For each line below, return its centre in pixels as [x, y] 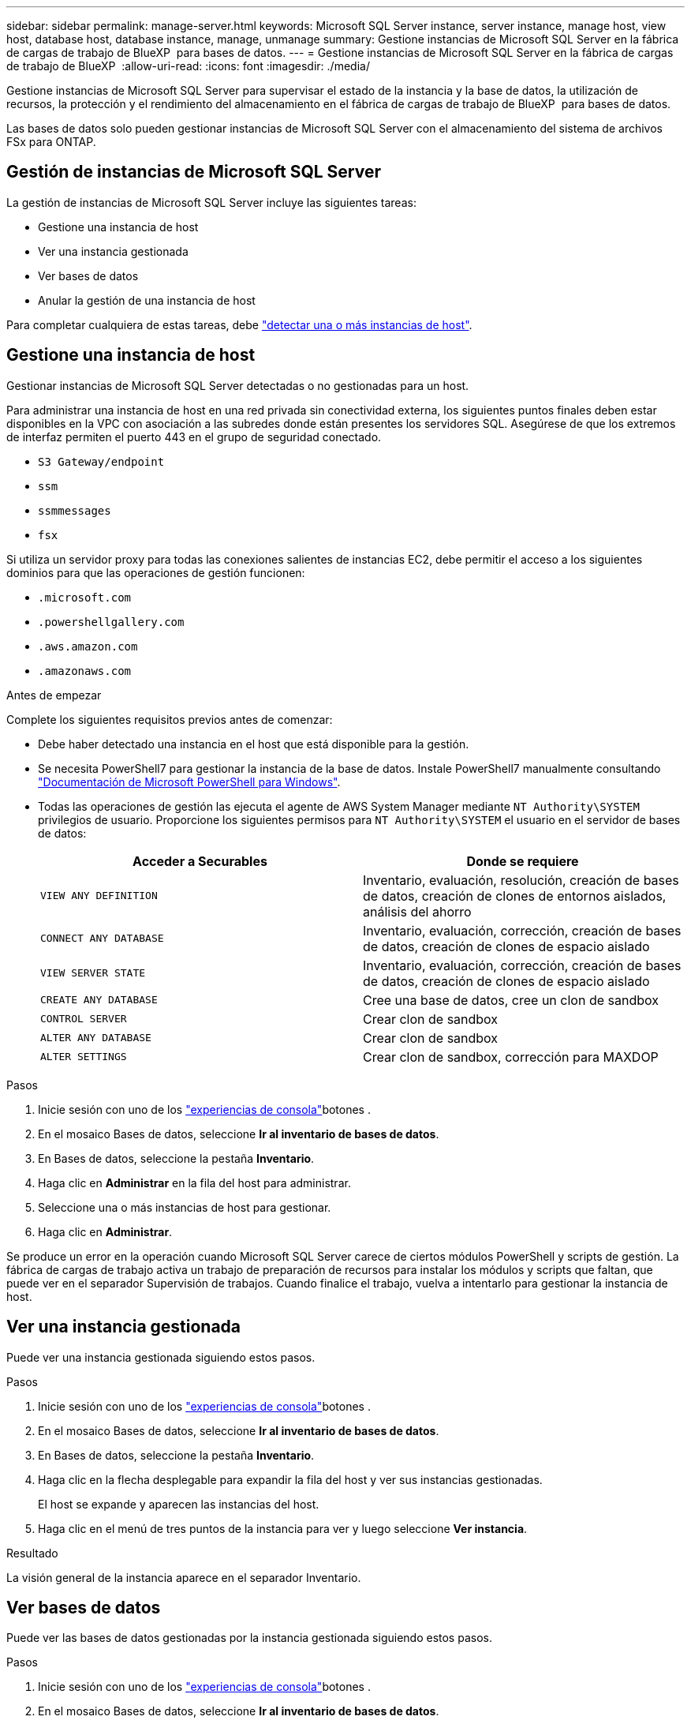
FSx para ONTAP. [51, 142]
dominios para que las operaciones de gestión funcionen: [156, 572]
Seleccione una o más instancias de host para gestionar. [185, 1207]
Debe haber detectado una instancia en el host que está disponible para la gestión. [254, 744]
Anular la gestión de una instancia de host [147, 300]
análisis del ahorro [417, 911]
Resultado [32, 1553]
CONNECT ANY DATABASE [102, 939]
